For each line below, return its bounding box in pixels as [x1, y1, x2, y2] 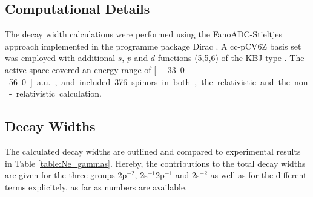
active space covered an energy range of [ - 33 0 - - [5, 63, 199, 76]
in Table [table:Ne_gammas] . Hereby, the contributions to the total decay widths [5, 157, 306, 169]
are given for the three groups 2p [5, 169, 127, 181]
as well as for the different [210, 169, 307, 181]
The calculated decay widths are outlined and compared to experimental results [5, 144, 301, 157]
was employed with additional [5, 51, 116, 64]
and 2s [175, 169, 200, 181]
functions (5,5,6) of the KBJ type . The [157, 51, 305, 64]
